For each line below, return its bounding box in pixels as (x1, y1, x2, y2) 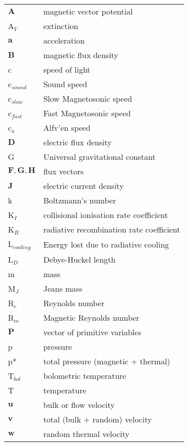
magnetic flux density (43, 49, 118, 61)
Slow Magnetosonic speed (43, 93, 132, 104)
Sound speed (43, 78, 87, 90)
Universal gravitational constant (43, 151, 155, 162)
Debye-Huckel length (43, 253, 115, 265)
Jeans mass (43, 282, 82, 294)
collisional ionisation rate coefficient (43, 209, 168, 220)
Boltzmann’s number (43, 194, 116, 206)
